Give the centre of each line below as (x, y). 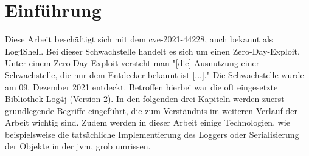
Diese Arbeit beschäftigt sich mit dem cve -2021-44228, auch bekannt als (139, 39)
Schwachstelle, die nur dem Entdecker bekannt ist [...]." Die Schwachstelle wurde (154, 74)
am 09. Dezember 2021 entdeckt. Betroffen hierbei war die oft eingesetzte (141, 86)
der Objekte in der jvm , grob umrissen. (78, 146)
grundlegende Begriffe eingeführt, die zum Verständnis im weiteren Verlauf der (151, 110)
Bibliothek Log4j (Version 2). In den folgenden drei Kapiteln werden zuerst (145, 99)
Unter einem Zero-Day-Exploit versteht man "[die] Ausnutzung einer (132, 63)
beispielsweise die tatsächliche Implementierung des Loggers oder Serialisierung (152, 134)
